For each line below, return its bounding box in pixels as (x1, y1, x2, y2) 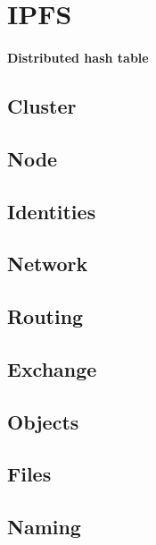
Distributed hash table (7, 47, 149, 66)
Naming (7, 513, 81, 541)
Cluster (7, 91, 77, 119)
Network (7, 250, 88, 277)
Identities (7, 197, 96, 225)
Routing (7, 302, 84, 330)
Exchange (7, 354, 97, 382)
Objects (7, 407, 79, 435)
